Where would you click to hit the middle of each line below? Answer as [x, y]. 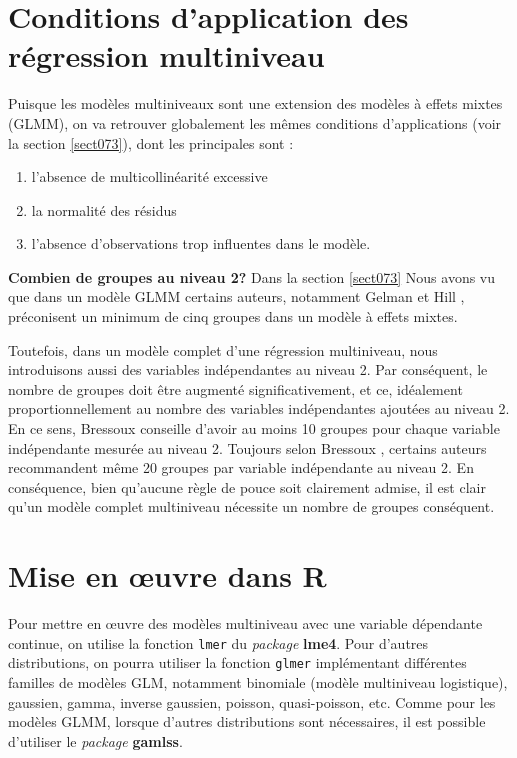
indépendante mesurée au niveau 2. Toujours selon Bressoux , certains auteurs [247, 447]
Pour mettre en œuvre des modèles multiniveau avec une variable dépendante [245, 623]
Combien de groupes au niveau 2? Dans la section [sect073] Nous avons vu [252, 276]
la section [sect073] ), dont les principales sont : [151, 142]
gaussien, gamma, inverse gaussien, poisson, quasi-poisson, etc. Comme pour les [252, 701]
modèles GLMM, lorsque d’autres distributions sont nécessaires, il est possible [247, 721]
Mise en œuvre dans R [167, 575]
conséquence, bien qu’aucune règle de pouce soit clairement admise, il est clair [247, 486]
